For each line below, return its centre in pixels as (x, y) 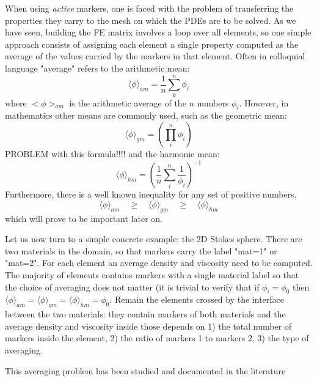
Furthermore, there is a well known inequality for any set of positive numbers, (151, 194)
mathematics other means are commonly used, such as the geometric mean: (146, 115)
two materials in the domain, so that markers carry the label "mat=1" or (141, 250)
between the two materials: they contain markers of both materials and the (145, 314)
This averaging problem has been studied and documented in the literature (145, 370)
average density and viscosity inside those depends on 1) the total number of (148, 326)
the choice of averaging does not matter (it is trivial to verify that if (132, 287)
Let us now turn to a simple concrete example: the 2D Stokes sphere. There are (154, 239)
